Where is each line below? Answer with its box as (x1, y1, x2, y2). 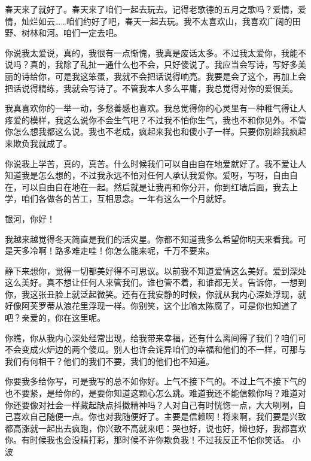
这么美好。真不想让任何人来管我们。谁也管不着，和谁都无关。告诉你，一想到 (5, 276, 306, 289)
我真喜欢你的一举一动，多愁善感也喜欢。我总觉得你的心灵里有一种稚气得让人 (5, 102, 306, 114)
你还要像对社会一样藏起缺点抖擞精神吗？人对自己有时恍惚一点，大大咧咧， (5, 398, 298, 411)
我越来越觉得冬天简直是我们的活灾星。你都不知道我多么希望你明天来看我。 (5, 232, 298, 245)
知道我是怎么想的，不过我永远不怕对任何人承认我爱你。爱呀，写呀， (5, 169, 273, 181)
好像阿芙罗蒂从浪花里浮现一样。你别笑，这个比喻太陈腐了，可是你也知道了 (5, 299, 298, 312)
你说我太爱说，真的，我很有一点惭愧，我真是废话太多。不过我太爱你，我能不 (5, 46, 306, 59)
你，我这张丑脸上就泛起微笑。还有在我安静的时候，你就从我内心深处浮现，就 (5, 287, 306, 300)
